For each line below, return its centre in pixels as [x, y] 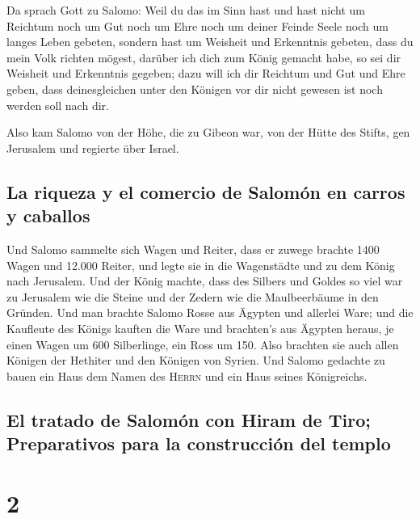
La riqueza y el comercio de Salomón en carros [206, 191]
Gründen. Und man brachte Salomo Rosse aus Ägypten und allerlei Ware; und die [210, 312]
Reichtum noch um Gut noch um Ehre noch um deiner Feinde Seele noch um [197, 25]
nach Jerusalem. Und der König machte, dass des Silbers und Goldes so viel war [205, 281]
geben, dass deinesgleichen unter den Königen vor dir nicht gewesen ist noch [195, 89]
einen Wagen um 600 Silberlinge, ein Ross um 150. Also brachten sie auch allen [203, 344]
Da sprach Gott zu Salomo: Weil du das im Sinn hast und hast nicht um [186, 10]
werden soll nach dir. [58, 105]
